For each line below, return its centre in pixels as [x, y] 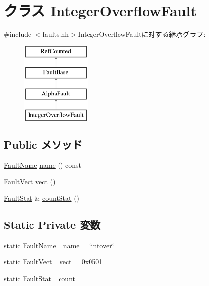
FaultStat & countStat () [42, 198]
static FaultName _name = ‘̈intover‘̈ [59, 245]
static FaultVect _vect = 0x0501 [53, 262]
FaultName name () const [43, 165]
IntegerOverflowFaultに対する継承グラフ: [142, 34]
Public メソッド [43, 144]
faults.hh [56, 34]
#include [18, 34]
